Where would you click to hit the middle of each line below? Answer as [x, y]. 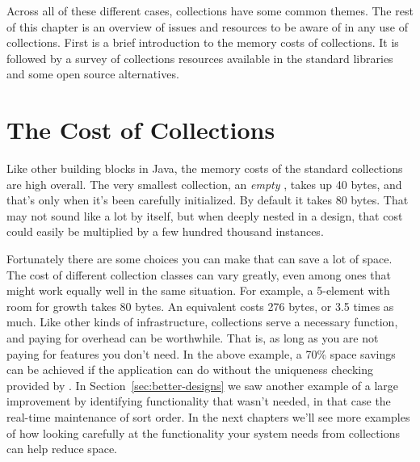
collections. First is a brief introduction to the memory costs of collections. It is [203, 42]
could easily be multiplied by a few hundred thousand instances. [165, 231]
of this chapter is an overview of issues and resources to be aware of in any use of [207, 26]
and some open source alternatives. [93, 74]
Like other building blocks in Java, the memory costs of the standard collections [205, 168]
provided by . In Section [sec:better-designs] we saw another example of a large [202, 385]
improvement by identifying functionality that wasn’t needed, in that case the [199, 401]
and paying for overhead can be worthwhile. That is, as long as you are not [193, 338]
